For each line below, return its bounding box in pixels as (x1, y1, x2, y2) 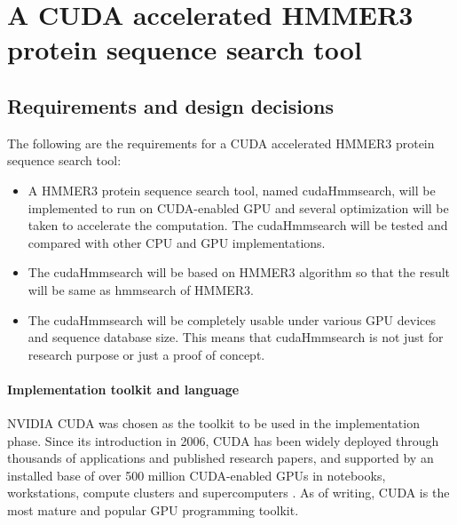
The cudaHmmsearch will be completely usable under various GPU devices (28, 310, 436, 329)
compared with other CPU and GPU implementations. (28, 233, 326, 251)
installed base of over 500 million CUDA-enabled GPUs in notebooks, (7, 465, 386, 484)
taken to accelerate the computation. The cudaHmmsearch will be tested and (28, 216, 448, 235)
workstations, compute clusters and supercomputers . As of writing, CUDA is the (7, 483, 450, 502)
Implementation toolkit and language (7, 379, 240, 398)
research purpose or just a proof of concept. (28, 345, 265, 363)
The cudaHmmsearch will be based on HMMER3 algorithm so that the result (28, 263, 451, 282)
